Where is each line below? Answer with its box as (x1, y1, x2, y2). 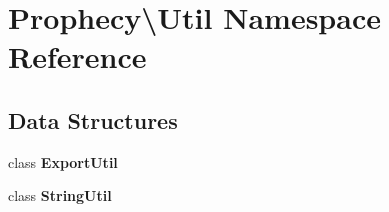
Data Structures (8, 104, 178, 135)
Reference (8, 36, 147, 77)
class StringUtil (8, 185, 112, 206)
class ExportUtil (8, 151, 118, 172)
